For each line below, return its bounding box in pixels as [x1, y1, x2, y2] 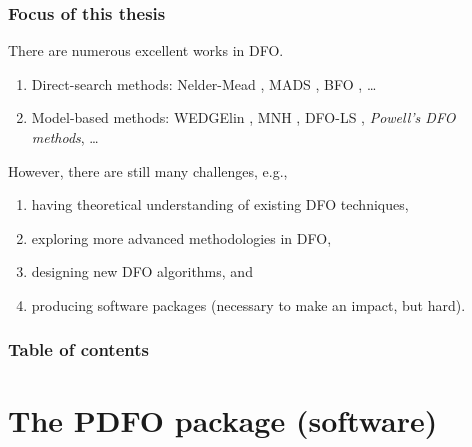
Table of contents [8, 337, 149, 362]
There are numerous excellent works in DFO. [8, 40, 284, 61]
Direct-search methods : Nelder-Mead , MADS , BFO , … [31, 73, 377, 94]
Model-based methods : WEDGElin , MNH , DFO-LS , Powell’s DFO [31, 107, 456, 128]
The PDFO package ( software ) [8, 399, 438, 440]
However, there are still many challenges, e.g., [8, 160, 288, 181]
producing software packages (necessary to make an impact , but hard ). [31, 294, 466, 315]
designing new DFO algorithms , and [31, 261, 253, 282]
